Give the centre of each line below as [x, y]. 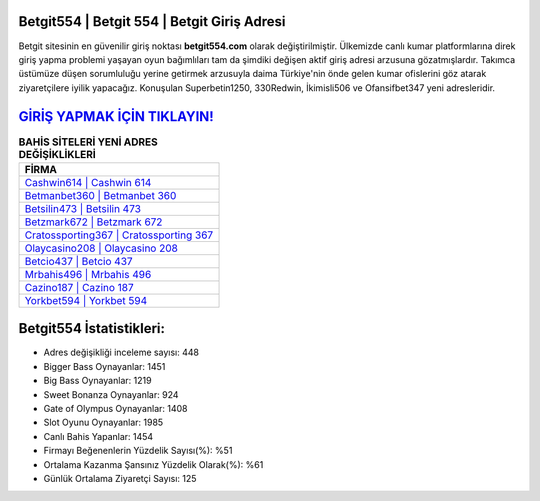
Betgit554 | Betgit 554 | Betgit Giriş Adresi [152, 21]
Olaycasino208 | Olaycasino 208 [101, 248]
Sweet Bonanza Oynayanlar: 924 [111, 394]
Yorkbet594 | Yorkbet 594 [86, 300]
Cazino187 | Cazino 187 [79, 287]
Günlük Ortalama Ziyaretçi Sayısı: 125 [120, 478]
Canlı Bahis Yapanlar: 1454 [98, 436]
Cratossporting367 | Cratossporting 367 [119, 235]
